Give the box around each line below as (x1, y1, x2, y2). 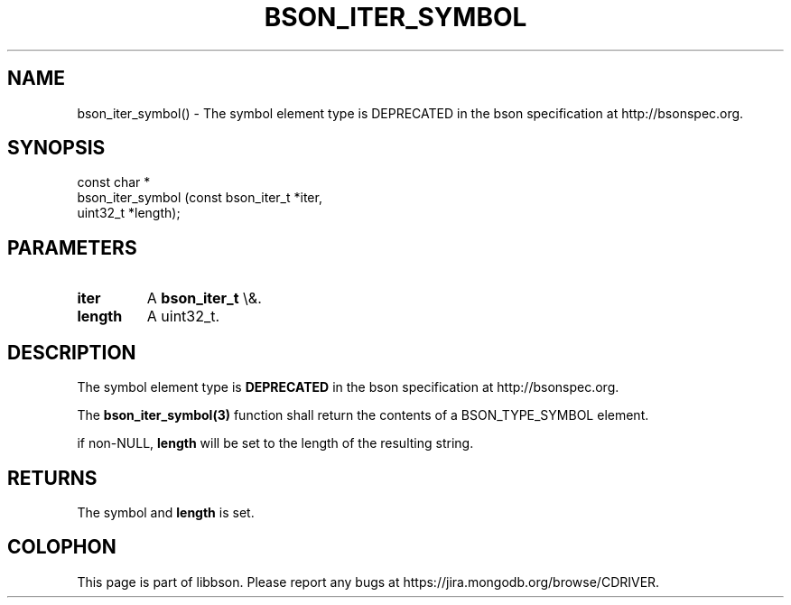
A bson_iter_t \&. (146, 289, 262, 308)
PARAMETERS (7, 236, 137, 259)
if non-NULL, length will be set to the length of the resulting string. (77, 435, 474, 451)
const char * (77, 174, 151, 191)
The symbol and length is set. (77, 504, 255, 520)
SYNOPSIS (7, 136, 106, 160)
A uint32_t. (146, 307, 220, 326)
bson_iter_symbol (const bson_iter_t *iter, (77, 190, 322, 206)
